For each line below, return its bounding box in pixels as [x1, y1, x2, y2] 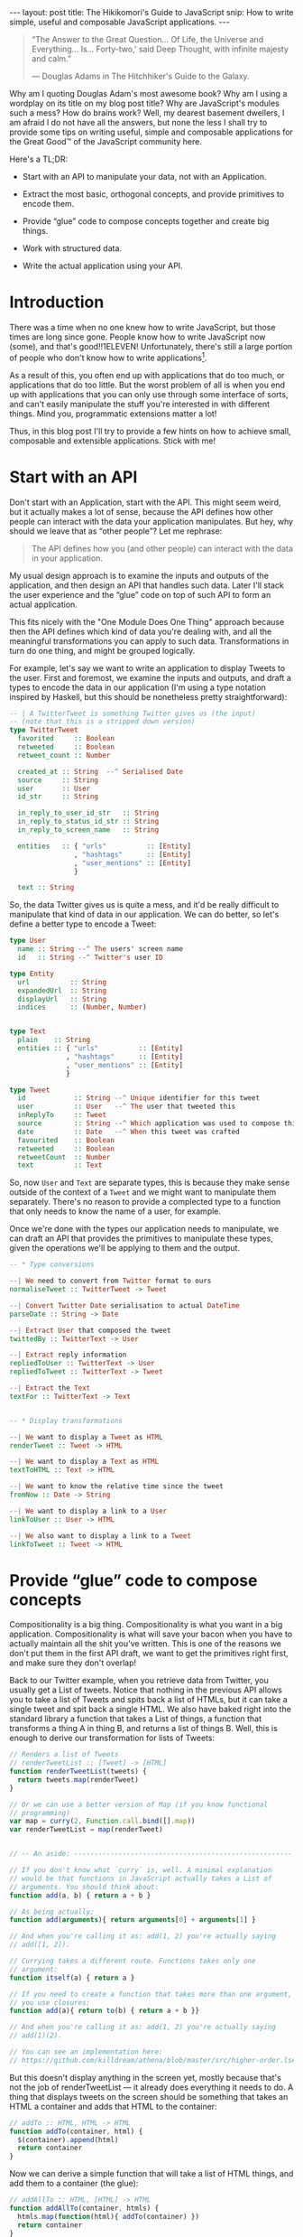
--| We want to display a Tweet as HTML [9, 1432, 164, 1441]
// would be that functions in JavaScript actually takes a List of [9, 1874, 272, 1883]
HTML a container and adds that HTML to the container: [9, 2101, 218, 2111]
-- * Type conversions [9, 1260, 95, 1270]
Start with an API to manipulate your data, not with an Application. [22, 172, 268, 182]
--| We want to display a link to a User [9, 1506, 168, 1515]
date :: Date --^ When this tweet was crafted [17, 1127, 241, 1136]
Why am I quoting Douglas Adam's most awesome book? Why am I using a [9, 89, 288, 98]
